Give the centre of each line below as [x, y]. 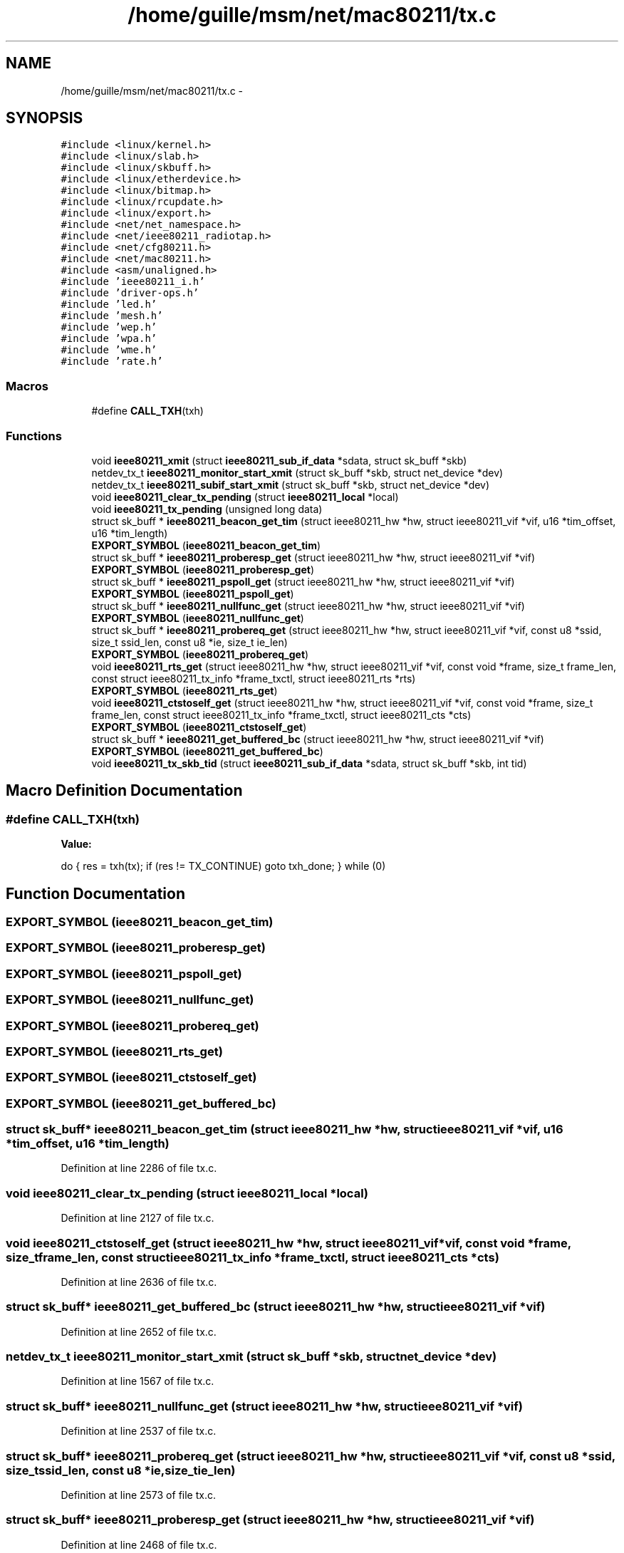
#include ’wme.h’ [109, 350]
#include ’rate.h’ [112, 362]
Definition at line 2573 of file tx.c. [138, 1495]
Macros [27, 386]
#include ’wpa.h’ [109, 339]
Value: [76, 844]
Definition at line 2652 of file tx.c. [139, 1331]
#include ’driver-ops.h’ [130, 293]
